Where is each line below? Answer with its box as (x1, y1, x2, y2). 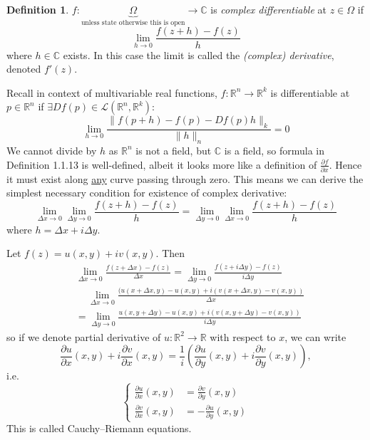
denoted (6, 61, 41, 76)
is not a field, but (135, 142, 212, 157)
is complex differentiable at (210, 2, 327, 16)
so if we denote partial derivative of (6, 329, 161, 344)
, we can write (284, 329, 346, 344)
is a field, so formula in (224, 142, 325, 157)
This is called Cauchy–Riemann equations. (6, 421, 192, 436)
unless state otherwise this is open (81, 19, 185, 26)
